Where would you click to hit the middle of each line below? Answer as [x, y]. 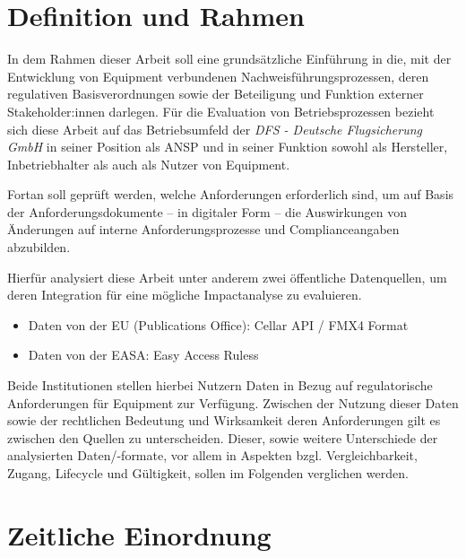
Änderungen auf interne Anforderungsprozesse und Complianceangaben [203, 229]
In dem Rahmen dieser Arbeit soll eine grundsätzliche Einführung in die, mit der [229, 59]
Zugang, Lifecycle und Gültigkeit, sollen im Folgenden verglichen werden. [208, 473]
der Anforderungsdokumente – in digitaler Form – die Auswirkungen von [207, 211]
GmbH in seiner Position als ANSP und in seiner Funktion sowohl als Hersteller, [228, 147]
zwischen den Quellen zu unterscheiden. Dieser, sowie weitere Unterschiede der [223, 437]
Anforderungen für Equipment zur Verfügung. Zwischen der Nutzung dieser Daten [233, 402]
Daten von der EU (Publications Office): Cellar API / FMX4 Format [218, 324]
